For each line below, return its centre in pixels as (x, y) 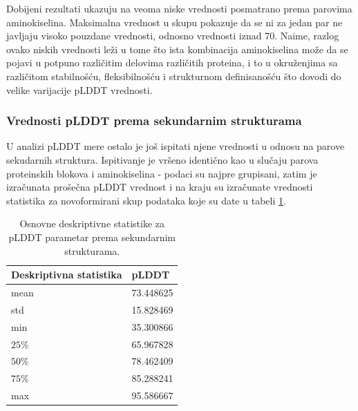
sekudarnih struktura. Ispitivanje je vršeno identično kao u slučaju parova (162, 159)
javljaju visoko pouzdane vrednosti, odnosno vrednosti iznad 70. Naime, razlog (173, 36)
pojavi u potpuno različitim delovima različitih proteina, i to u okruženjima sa (172, 63)
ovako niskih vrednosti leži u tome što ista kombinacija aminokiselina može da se (177, 49)
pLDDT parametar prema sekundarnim (92, 237)
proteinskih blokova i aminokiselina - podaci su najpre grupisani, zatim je (162, 173)
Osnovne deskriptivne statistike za (92, 223)
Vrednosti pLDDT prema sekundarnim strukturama (154, 121)
